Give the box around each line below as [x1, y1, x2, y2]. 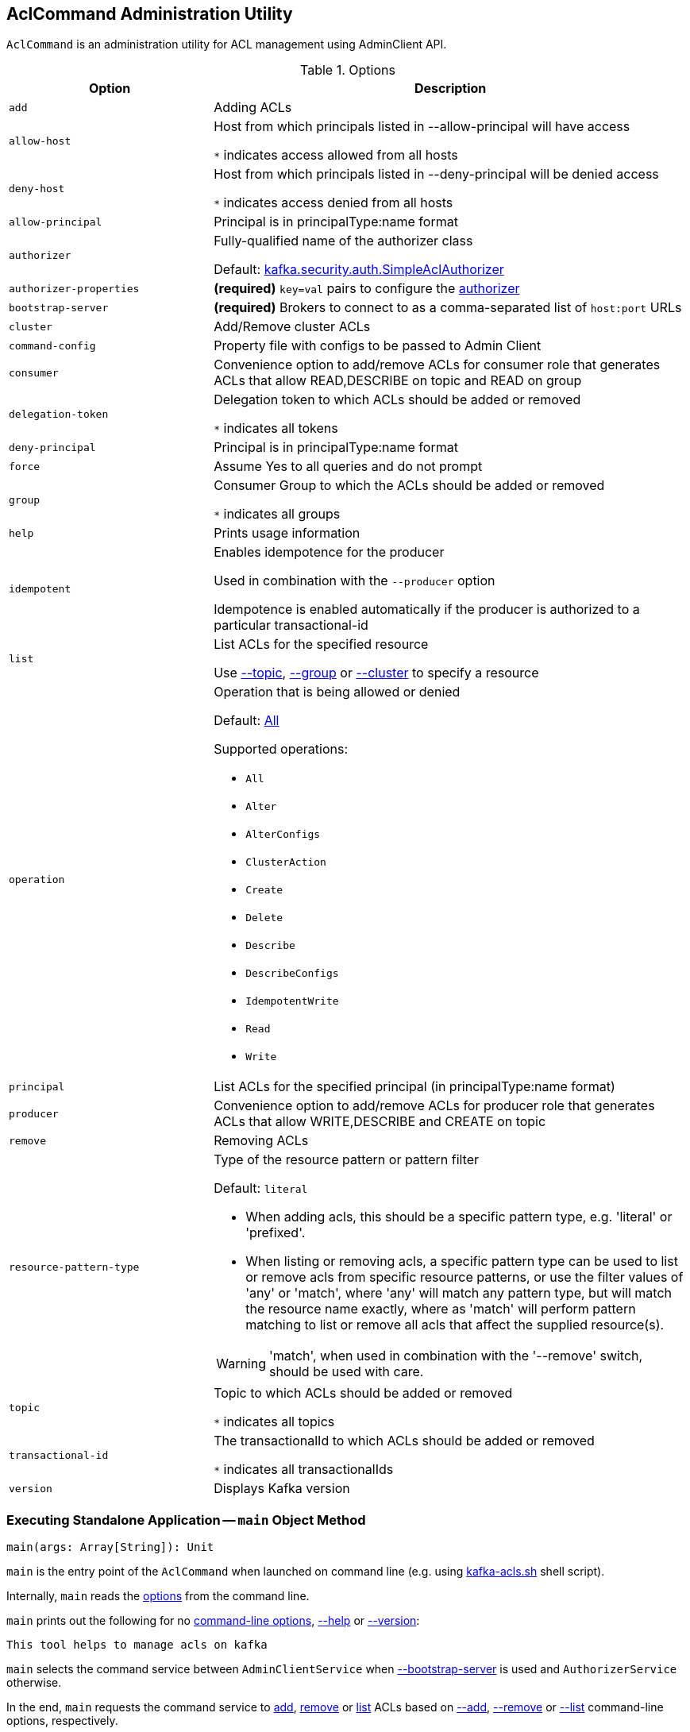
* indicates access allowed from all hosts [214, 147, 458, 164]
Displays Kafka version [214, 1480, 350, 1497]
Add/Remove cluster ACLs [214, 318, 371, 335]
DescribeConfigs [245, 967, 339, 980]
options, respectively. [6, 1714, 118, 1728]
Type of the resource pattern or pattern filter [214, 1151, 480, 1168]
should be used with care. [269, 1364, 424, 1380]
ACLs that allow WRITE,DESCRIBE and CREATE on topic [214, 1113, 546, 1130]
